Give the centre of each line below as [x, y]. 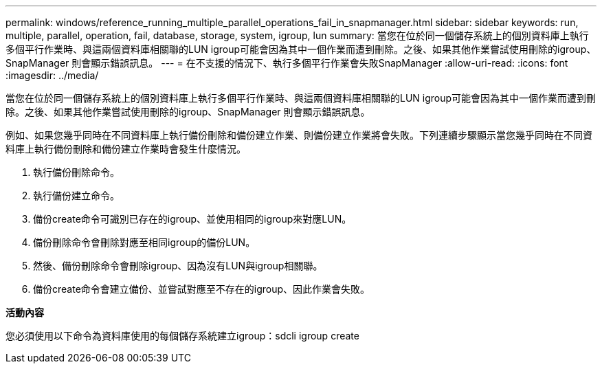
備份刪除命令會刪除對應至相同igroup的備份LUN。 [144, 242]
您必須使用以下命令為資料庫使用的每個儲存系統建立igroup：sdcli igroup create [182, 336]
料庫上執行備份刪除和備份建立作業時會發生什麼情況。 [126, 149]
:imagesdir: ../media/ [52, 75]
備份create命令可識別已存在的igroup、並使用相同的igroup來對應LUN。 [192, 219]
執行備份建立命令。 [76, 195]
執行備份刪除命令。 [76, 172]
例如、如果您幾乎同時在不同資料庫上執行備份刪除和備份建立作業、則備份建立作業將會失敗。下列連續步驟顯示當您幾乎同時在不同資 [299, 135]
